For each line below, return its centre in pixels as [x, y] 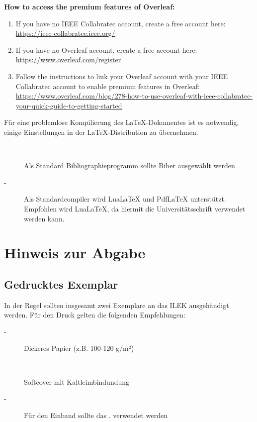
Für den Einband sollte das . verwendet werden [96, 415]
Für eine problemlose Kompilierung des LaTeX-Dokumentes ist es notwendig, [122, 122]
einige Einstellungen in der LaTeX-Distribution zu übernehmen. [101, 132]
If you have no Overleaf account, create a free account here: [106, 50]
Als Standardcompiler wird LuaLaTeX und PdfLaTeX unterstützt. [125, 199]
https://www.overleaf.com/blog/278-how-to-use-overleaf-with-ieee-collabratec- [134, 96]
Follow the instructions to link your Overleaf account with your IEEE [122, 76]
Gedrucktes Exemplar [61, 284]
